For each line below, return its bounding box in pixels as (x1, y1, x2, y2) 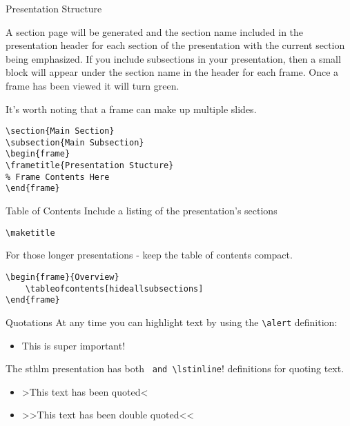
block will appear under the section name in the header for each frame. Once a (6, 65, 339, 79)
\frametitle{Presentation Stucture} (6, 161, 174, 171)
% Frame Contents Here (6, 172, 110, 182)
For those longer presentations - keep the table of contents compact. (6, 247, 293, 262)
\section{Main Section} (6, 126, 115, 136)
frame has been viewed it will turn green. (6, 78, 179, 92)
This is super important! (21, 338, 126, 352)
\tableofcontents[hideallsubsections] (25, 283, 204, 294)
